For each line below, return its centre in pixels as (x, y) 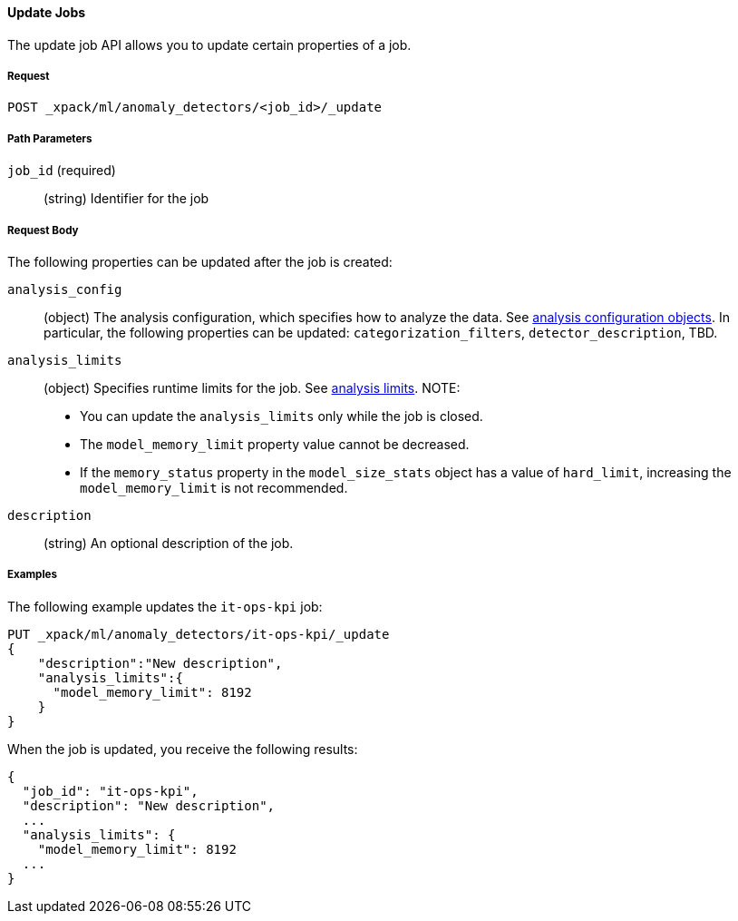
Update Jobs (47, 12)
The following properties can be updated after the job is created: (200, 261)
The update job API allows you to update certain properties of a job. (209, 44)
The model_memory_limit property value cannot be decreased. (275, 444)
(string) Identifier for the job (126, 199)
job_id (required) (62, 171)
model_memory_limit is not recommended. (214, 487)
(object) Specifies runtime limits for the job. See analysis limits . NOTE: (252, 387)
